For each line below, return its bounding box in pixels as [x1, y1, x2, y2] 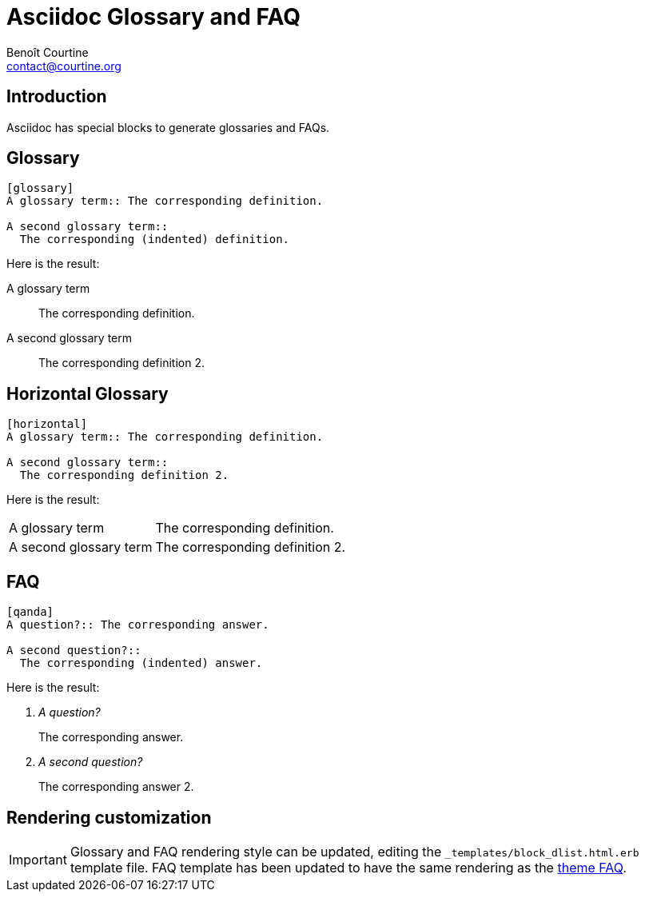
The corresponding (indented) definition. [19, 233, 290, 246]
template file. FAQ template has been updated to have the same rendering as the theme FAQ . [70, 859, 627, 876]
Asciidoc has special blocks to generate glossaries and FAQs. [6, 120, 330, 134]
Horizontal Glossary [6, 383, 169, 404]
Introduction [6, 86, 107, 107]
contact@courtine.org [6, 58, 121, 73]
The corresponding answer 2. [38, 780, 194, 794]
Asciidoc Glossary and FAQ [6, 3, 301, 30]
